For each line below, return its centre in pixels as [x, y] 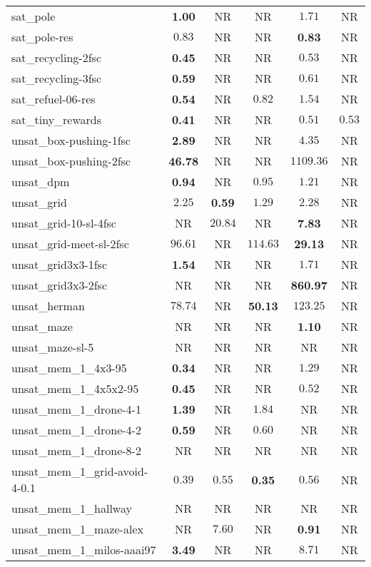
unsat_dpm [41, 182]
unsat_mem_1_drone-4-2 [76, 430]
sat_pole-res [42, 37]
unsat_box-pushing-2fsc [71, 161]
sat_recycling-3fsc [56, 78]
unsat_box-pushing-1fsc [71, 140]
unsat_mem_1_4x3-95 [69, 368]
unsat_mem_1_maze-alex [77, 529]
